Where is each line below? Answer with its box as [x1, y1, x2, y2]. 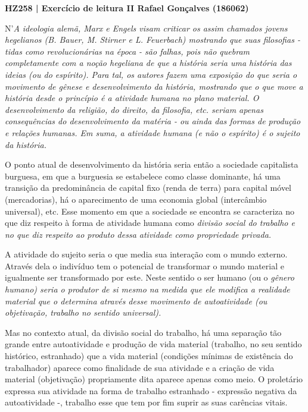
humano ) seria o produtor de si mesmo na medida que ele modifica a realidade [5, 283, 290, 295]
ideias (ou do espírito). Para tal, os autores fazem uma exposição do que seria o [5, 68, 297, 80]
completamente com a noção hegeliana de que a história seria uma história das [5, 56, 292, 69]
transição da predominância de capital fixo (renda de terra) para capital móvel [5, 181, 291, 194]
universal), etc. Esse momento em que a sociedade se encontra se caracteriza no [5, 205, 295, 217]
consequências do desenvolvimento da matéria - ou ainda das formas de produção [5, 115, 301, 127]
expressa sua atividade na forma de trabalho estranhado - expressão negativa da [5, 384, 297, 397]
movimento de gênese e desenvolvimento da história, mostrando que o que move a [5, 80, 303, 92]
